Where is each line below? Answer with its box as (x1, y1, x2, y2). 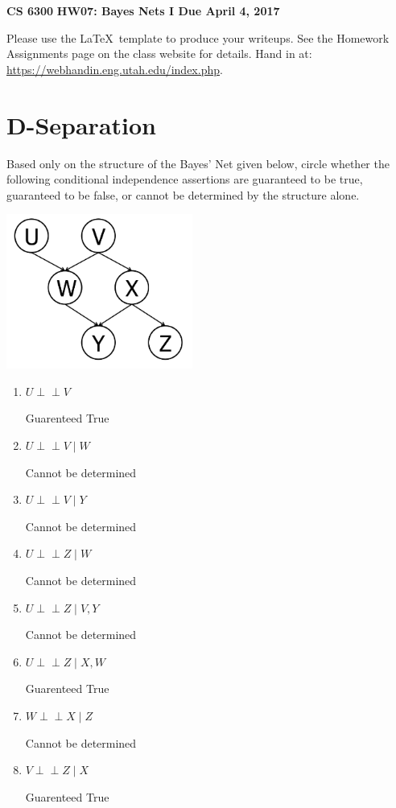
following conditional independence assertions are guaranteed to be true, (6, 171, 363, 188)
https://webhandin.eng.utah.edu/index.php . (6, 60, 223, 77)
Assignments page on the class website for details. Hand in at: (6, 45, 312, 62)
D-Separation (6, 108, 156, 141)
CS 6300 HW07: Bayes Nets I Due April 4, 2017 (6, 2, 280, 19)
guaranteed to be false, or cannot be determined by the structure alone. (6, 186, 360, 203)
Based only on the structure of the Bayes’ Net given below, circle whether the (6, 155, 390, 171)
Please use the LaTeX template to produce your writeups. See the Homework (6, 29, 390, 46)
